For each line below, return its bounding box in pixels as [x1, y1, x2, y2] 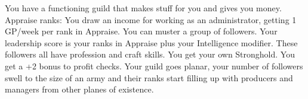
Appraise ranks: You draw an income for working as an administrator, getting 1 [5, 13, 297, 25]
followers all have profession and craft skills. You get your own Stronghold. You [5, 48, 295, 60]
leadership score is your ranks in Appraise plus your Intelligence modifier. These [5, 36, 298, 49]
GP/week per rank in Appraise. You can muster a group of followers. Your [5, 25, 278, 37]
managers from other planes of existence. [5, 83, 154, 95]
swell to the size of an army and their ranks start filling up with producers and [5, 71, 293, 84]
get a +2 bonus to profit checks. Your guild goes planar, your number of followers [5, 59, 303, 72]
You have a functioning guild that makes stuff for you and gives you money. [5, 2, 282, 14]
